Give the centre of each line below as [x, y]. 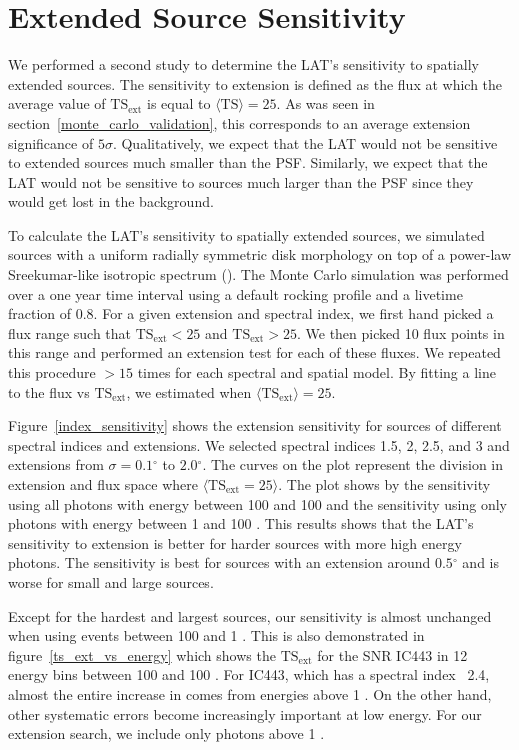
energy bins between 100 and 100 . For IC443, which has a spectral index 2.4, [249, 674]
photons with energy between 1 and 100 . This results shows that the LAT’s [241, 523]
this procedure [52, 372]
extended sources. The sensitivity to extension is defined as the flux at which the [255, 83]
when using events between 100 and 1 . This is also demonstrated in [216, 635]
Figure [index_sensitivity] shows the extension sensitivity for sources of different [255, 425]
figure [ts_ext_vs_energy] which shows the [142, 654]
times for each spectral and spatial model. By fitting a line [316, 372]
